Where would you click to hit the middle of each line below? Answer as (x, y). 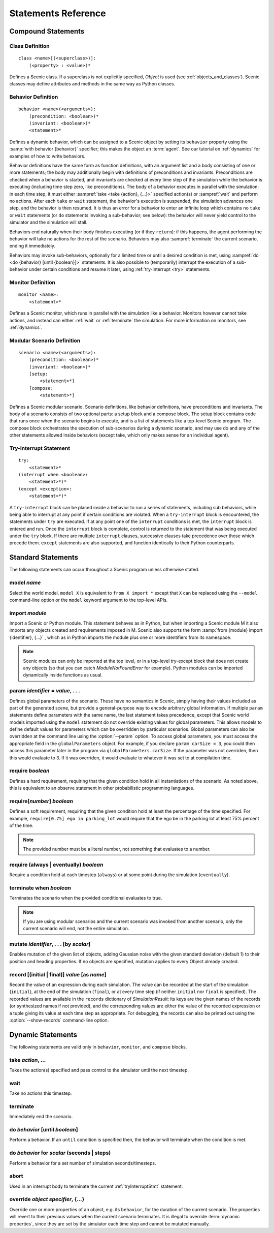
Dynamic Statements (43, 1035)
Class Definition (30, 46)
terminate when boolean (40, 888)
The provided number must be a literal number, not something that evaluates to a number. (117, 849)
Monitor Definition (32, 283)
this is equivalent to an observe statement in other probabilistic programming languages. (102, 788)
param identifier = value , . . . (45, 691)
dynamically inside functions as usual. (63, 675)
